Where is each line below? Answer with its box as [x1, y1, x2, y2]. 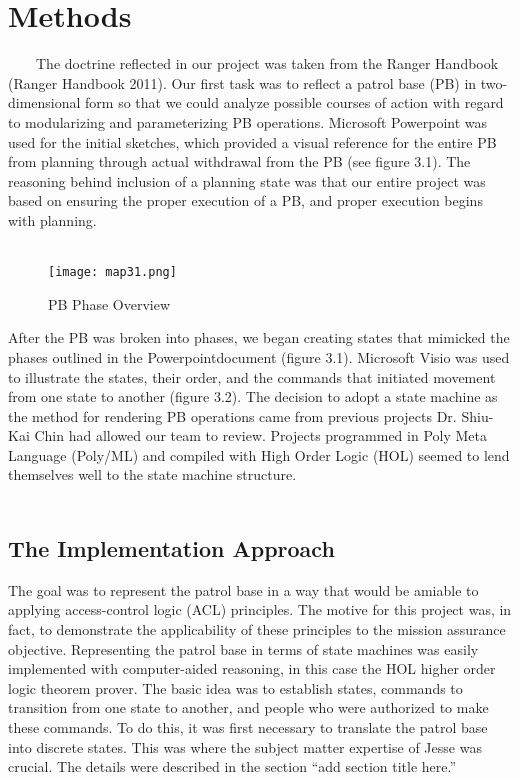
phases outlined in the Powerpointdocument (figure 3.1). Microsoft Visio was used [8, 346, 510, 367]
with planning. [8, 209, 97, 230]
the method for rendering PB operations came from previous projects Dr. [8, 405, 457, 426]
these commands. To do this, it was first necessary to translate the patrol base [8, 717, 488, 738]
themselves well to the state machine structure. [8, 464, 297, 485]
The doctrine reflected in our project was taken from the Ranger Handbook [35, 53, 499, 74]
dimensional [8, 92, 81, 113]
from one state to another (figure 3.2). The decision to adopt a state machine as [8, 386, 498, 407]
